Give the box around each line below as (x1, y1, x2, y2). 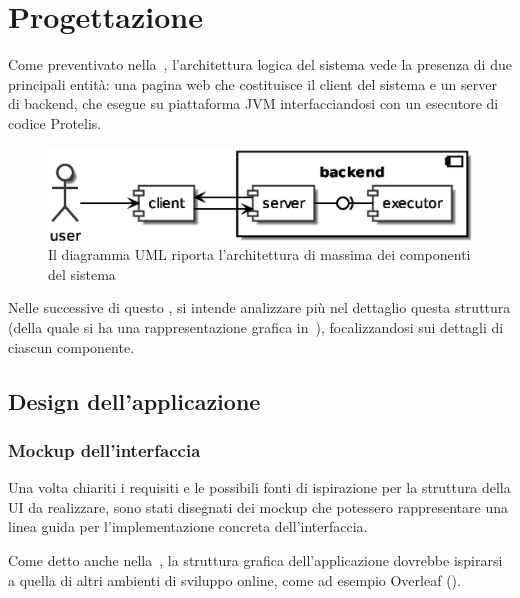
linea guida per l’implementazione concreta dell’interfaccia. (8, 516, 368, 537)
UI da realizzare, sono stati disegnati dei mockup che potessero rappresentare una (8, 496, 508, 517)
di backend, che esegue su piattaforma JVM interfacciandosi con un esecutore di (8, 93, 499, 114)
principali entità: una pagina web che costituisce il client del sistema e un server (8, 73, 497, 94)
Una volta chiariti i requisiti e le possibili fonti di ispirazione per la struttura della (8, 477, 511, 498)
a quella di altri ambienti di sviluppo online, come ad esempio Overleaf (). (8, 569, 461, 590)
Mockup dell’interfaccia (8, 437, 201, 462)
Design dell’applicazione (8, 385, 261, 416)
